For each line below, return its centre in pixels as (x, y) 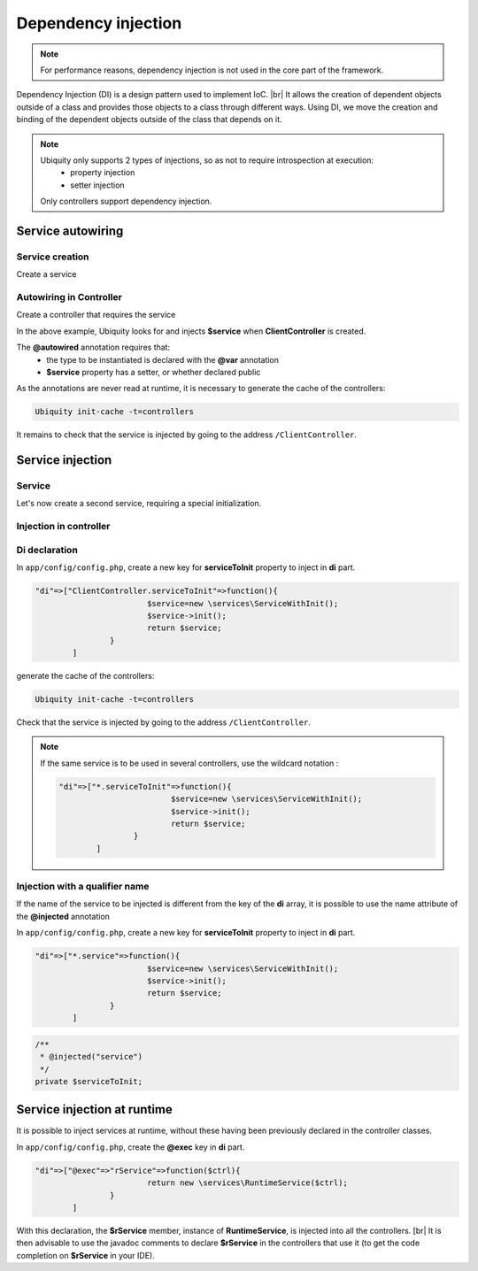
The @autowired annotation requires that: (93, 347)
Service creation (53, 257)
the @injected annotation (63, 916)
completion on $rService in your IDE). (85, 1255)
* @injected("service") (92, 1057)
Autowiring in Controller (69, 297)
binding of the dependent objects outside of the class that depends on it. (149, 119)
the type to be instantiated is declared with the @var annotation (162, 359)
